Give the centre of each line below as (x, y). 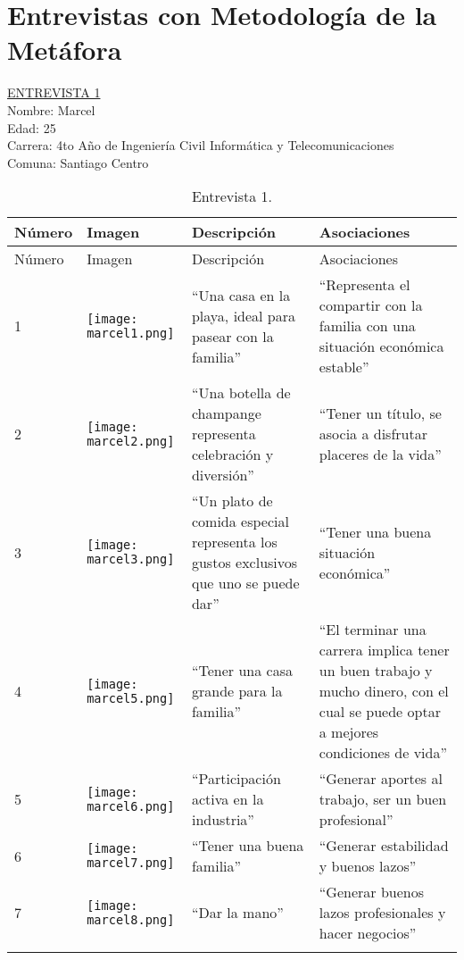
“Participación (236, 779)
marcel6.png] (131, 806)
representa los (234, 542)
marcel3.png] (131, 559)
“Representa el (365, 285)
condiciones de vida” (383, 753)
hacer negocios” (368, 933)
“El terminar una (373, 630)
